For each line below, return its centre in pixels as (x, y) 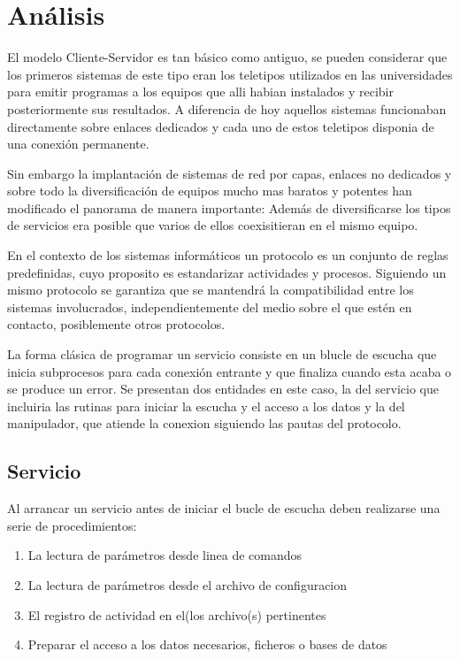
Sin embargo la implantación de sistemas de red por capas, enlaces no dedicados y (230, 173)
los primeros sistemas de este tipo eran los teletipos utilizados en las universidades (230, 74)
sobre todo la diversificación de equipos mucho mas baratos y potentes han (210, 191)
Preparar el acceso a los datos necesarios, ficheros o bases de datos (207, 644)
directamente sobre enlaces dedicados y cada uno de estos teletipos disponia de (221, 126)
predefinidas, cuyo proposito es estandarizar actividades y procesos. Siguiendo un (227, 272)
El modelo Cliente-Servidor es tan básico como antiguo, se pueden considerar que (227, 57)
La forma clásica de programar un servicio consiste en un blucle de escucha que (222, 354)
